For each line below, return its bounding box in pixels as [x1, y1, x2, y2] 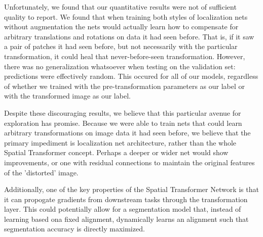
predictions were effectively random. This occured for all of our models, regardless [4, 71, 258, 81]
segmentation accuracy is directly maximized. [4, 223, 145, 234]
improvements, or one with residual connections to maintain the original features [4, 157, 255, 167]
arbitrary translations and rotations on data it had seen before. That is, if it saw [4, 31, 254, 41]
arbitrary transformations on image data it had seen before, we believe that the [4, 127, 251, 138]
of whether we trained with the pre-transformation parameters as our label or [4, 80, 245, 91]
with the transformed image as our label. [4, 90, 131, 101]
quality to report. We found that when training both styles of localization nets [4, 11, 248, 22]
